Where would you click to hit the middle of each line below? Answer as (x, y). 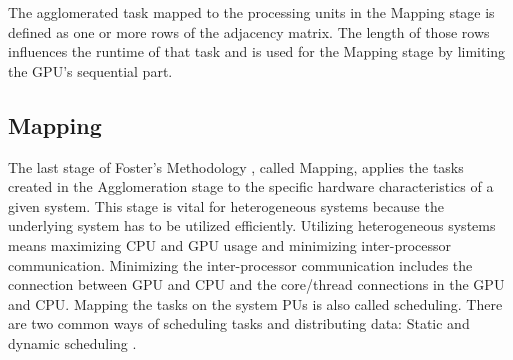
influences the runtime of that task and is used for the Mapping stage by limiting (257, 51)
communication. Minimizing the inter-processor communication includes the (240, 264)
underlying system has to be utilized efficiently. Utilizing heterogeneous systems (252, 225)
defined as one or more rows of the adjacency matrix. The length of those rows (249, 31)
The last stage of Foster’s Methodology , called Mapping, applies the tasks (236, 166)
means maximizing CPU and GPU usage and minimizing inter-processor (230, 244)
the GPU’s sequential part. (90, 70)
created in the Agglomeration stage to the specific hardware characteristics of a (251, 186)
